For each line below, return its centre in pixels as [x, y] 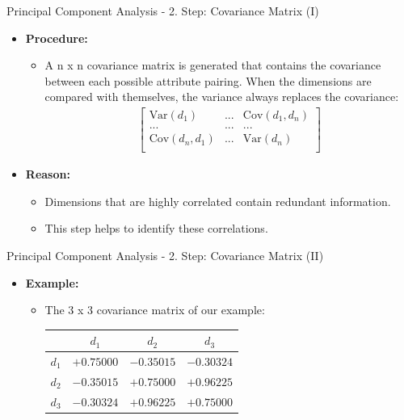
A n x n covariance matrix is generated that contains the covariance [213, 65]
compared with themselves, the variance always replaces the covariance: [222, 97]
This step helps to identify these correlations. [156, 228]
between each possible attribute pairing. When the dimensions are [208, 80]
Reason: [48, 174]
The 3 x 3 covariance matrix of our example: [155, 310]
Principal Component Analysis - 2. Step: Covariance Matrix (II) [165, 255]
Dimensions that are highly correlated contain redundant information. [218, 201]
